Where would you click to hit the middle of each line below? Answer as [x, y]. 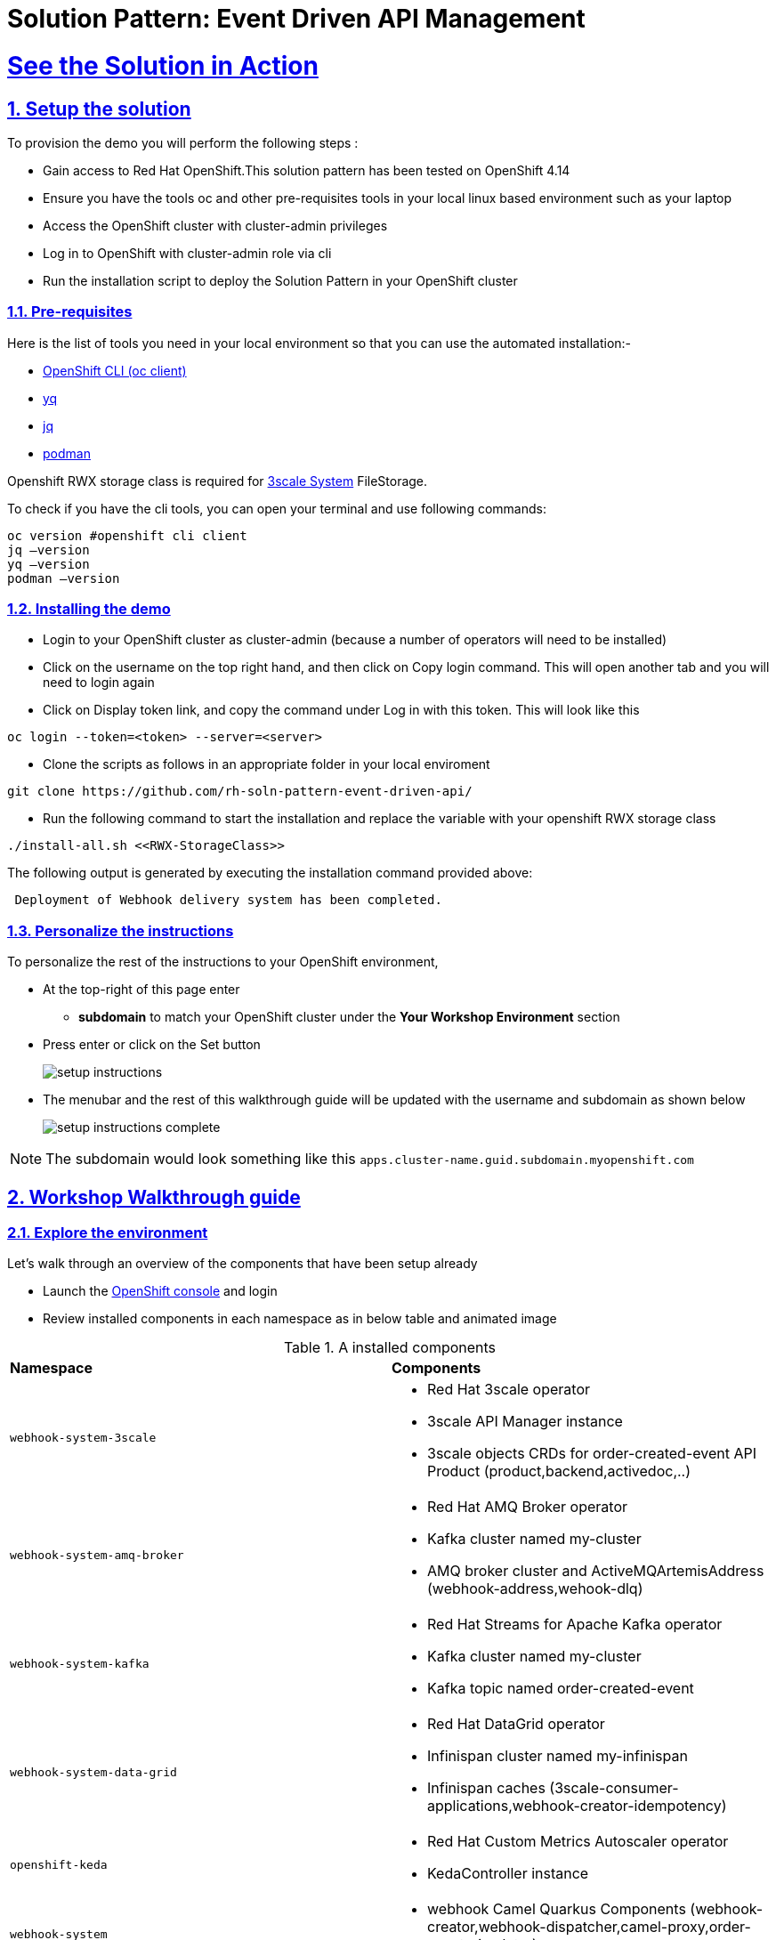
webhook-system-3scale [83, 1437]
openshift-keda [59, 1864]
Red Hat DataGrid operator [516, 1724]
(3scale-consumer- [614, 1788]
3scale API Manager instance [525, 1422]
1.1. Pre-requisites [70, 312]
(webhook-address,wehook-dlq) [535, 1589]
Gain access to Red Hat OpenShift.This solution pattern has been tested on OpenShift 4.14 [307, 170]
